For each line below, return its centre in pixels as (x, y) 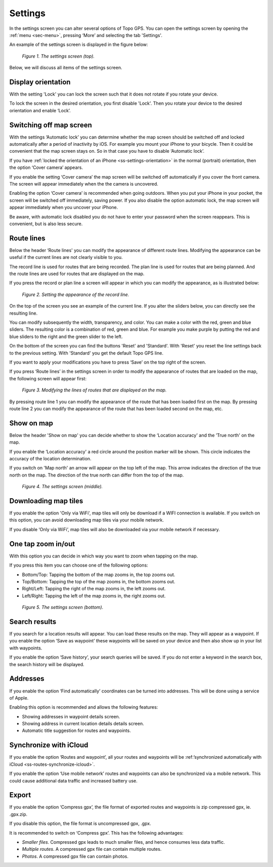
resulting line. (24, 313)
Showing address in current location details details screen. (83, 724)
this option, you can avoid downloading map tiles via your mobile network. (87, 520)
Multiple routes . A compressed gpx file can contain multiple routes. (92, 849)
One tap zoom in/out (42, 544)
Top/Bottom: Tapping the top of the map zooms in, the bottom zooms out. (99, 581)
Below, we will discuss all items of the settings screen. (66, 68)
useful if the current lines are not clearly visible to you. (66, 257)
